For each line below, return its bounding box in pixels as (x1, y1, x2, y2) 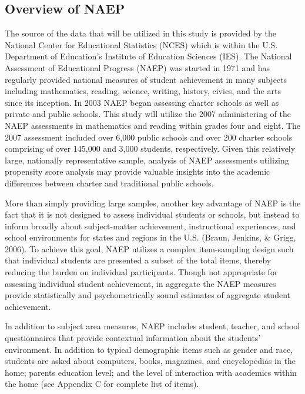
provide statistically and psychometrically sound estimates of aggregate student (5, 289, 290, 301)
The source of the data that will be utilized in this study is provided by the (5, 27, 277, 39)
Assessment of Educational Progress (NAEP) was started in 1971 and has (5, 61, 270, 74)
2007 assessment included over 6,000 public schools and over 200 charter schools (5, 131, 293, 143)
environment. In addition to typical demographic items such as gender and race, (5, 343, 293, 355)
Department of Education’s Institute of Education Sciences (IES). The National (5, 50, 292, 62)
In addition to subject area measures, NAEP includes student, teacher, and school (5, 320, 300, 332)
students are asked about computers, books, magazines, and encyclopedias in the (5, 355, 296, 367)
